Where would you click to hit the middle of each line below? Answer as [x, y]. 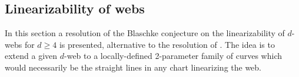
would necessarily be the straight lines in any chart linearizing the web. [133, 67]
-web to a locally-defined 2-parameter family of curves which [173, 56]
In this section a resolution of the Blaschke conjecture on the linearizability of [145, 33]
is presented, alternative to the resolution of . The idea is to [167, 44]
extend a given [31, 56]
